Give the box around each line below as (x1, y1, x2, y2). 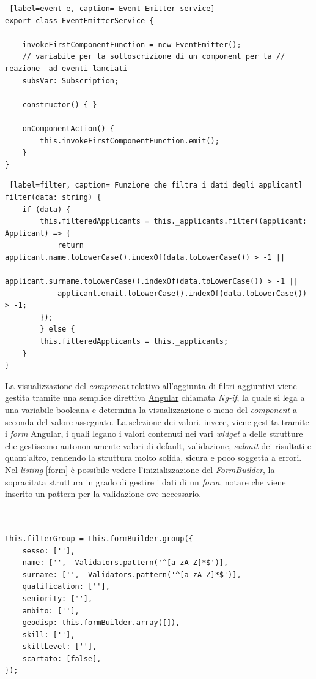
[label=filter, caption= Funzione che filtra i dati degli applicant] (9, 181, 303, 190)
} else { (40, 325, 75, 334)
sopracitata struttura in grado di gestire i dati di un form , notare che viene (5, 475, 286, 488)
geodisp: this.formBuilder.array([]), (22, 618, 180, 628)
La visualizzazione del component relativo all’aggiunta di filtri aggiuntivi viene (5, 379, 297, 392)
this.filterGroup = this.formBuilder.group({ (5, 534, 193, 543)
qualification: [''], (22, 582, 110, 591)
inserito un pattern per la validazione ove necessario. (5, 487, 202, 500)
